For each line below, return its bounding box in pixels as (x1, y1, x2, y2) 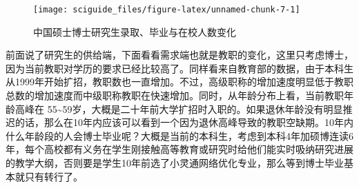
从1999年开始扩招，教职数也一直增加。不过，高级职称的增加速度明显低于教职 (6, 74, 353, 89)
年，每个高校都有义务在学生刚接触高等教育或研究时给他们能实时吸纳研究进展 (6, 142, 353, 156)
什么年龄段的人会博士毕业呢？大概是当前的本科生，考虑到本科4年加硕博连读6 (6, 128, 353, 143)
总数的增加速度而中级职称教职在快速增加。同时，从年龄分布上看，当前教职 (6, 88, 344, 103)
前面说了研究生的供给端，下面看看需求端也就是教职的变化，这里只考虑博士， (6, 48, 353, 62)
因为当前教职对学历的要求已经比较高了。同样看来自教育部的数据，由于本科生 (6, 61, 353, 75)
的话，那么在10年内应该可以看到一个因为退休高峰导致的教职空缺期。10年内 (14, 115, 353, 129)
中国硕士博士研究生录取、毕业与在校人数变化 (33, 24, 236, 39)
